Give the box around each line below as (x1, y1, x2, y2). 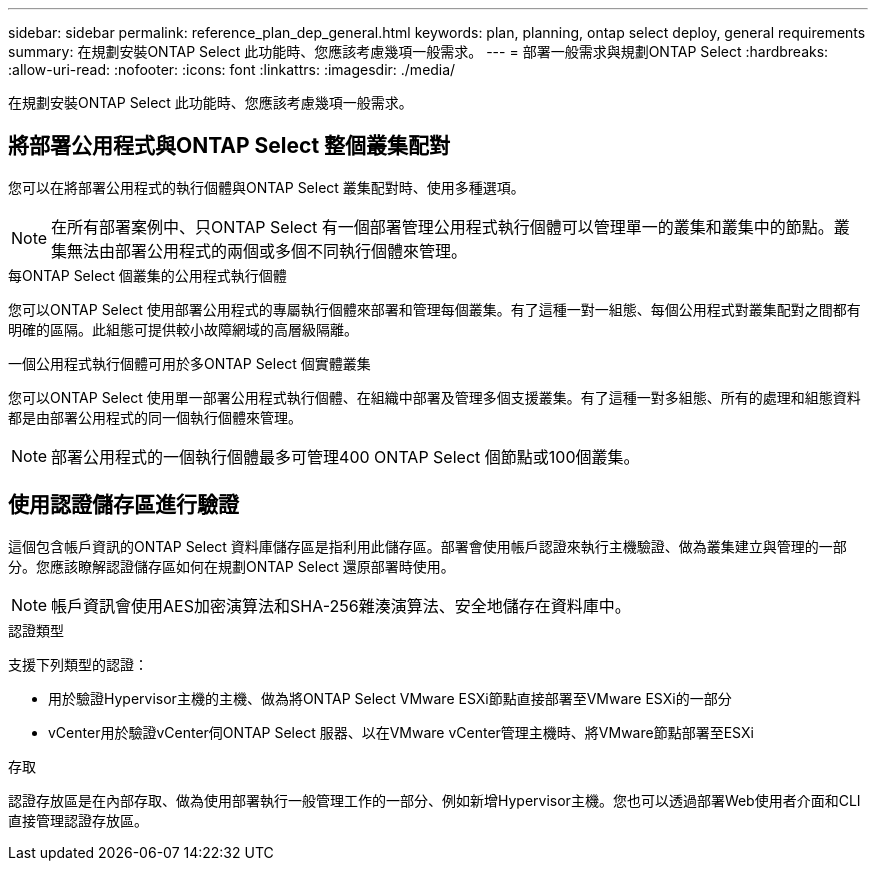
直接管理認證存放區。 (8, 811, 148, 829)
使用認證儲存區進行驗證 (8, 492, 239, 518)
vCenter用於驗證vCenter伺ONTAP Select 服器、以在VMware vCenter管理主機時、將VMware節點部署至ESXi (48, 723, 754, 741)
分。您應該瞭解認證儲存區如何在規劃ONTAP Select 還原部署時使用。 (8, 557, 455, 575)
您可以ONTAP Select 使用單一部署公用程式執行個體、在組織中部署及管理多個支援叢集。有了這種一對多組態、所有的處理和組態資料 (8, 388, 861, 406)
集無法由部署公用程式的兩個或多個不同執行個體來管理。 (51, 240, 468, 261)
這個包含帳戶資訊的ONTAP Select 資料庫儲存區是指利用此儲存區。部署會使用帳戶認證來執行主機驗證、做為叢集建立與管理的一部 (8, 537, 847, 555)
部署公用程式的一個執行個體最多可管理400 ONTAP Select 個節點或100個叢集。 (51, 446, 640, 467)
